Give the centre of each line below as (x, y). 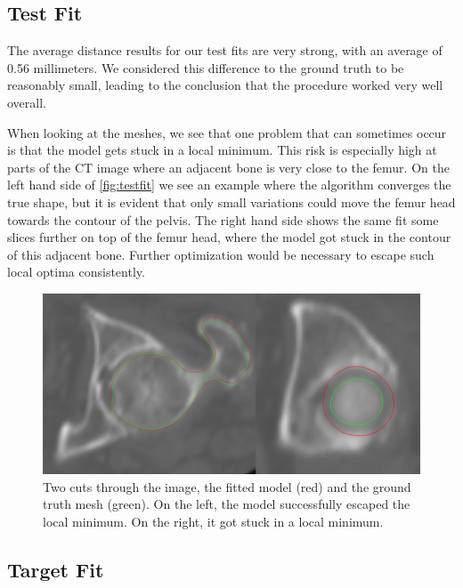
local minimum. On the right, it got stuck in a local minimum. (213, 521)
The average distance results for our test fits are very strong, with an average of (225, 50)
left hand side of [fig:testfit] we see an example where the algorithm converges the (229, 185)
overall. (27, 102)
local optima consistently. (76, 272)
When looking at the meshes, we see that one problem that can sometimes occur (227, 132)
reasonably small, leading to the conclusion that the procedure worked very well (225, 85)
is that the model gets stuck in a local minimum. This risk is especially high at (222, 150)
